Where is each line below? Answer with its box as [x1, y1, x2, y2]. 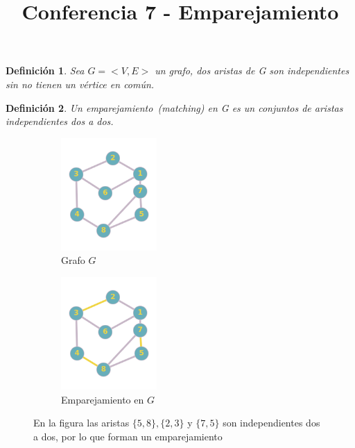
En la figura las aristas [33, 415, 130, 430]
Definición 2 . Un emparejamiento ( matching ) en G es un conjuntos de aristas [6, 100, 343, 115]
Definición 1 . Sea [6, 63, 85, 78]
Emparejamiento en [61, 392, 144, 406]
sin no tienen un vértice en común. [6, 76, 155, 91]
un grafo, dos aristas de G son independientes [155, 63, 349, 78]
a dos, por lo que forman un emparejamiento [33, 429, 223, 443]
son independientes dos [223, 415, 320, 430]
